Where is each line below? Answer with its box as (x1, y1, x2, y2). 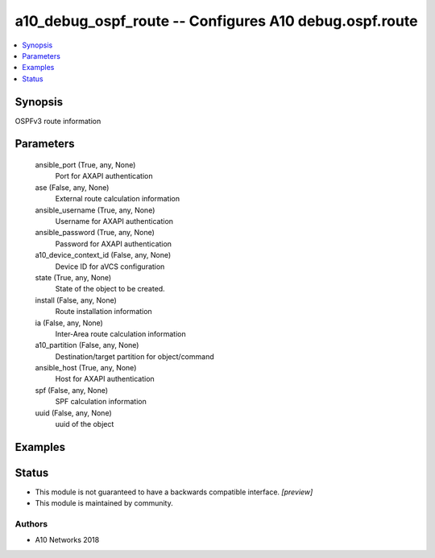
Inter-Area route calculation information (55, 329, 186, 338)
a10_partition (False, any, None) (35, 341, 139, 350)
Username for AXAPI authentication (55, 216, 173, 225)
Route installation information (55, 307, 152, 316)
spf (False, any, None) (35, 385, 109, 395)
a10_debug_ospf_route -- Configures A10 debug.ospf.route (14, 12, 418, 30)
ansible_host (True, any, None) (35, 363, 137, 373)
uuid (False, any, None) (35, 407, 112, 418)
